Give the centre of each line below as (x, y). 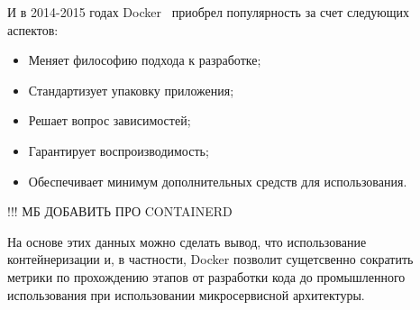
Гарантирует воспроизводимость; (119, 150)
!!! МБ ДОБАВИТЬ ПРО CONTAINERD (120, 211)
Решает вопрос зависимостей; (110, 120)
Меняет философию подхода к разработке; (145, 60)
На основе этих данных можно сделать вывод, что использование (187, 241)
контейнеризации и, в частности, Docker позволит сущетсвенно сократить (210, 259)
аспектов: (33, 29)
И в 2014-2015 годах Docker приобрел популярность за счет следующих (209, 12)
